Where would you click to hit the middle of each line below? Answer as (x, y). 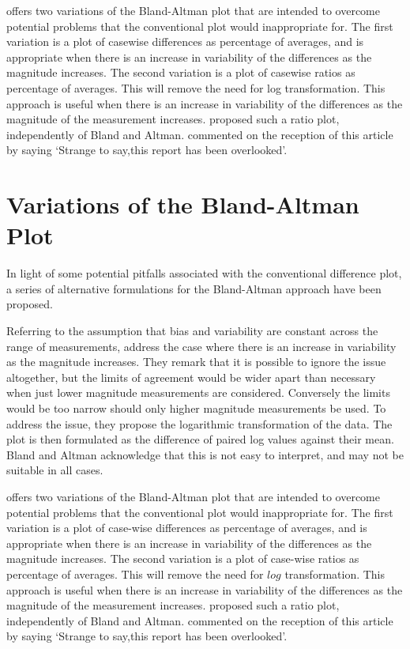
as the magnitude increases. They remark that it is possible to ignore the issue (196, 362)
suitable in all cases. (55, 470)
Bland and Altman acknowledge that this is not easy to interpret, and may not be (205, 454)
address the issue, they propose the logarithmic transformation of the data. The (199, 423)
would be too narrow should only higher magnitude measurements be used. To (196, 408)
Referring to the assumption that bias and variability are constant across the (192, 331)
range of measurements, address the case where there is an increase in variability (201, 346)
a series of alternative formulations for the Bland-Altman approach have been (194, 288)
